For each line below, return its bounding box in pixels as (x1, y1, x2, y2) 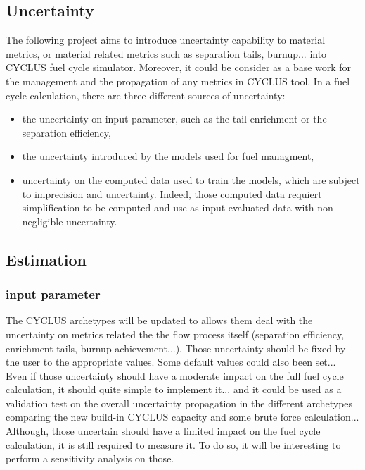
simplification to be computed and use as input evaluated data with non (22, 200, 333, 215)
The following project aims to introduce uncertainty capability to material (6, 32, 326, 47)
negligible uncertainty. (22, 214, 117, 228)
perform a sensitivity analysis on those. (6, 451, 174, 466)
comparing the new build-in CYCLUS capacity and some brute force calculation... (6, 409, 359, 424)
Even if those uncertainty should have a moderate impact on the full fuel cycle (6, 368, 344, 383)
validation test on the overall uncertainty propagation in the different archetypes (6, 395, 353, 410)
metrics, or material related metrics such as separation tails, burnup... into (6, 46, 327, 61)
